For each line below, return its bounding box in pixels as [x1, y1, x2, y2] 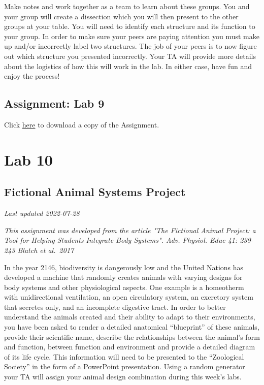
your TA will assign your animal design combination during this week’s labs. [4, 371, 242, 382]
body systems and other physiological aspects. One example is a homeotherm [4, 281, 244, 292]
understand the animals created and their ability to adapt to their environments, [4, 311, 255, 322]
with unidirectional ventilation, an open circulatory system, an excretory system [4, 292, 253, 302]
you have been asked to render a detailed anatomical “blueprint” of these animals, [4, 322, 259, 332]
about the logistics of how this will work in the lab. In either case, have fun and [4, 60, 252, 71]
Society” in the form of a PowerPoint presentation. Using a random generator [4, 361, 245, 372]
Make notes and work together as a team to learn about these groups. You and [4, 1, 250, 11]
